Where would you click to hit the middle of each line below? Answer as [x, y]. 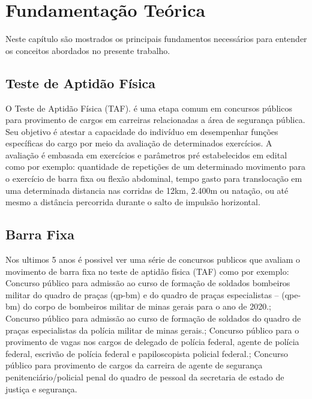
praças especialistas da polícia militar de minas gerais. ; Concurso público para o [152, 330]
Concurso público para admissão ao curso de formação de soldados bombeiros [148, 283]
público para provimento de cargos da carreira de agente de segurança [134, 365]
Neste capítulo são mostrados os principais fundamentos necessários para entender [156, 39]
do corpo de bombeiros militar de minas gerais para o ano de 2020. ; [147, 306]
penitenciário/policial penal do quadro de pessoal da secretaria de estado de [145, 377]
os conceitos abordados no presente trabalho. [88, 50]
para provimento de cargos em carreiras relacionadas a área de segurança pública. [155, 120]
